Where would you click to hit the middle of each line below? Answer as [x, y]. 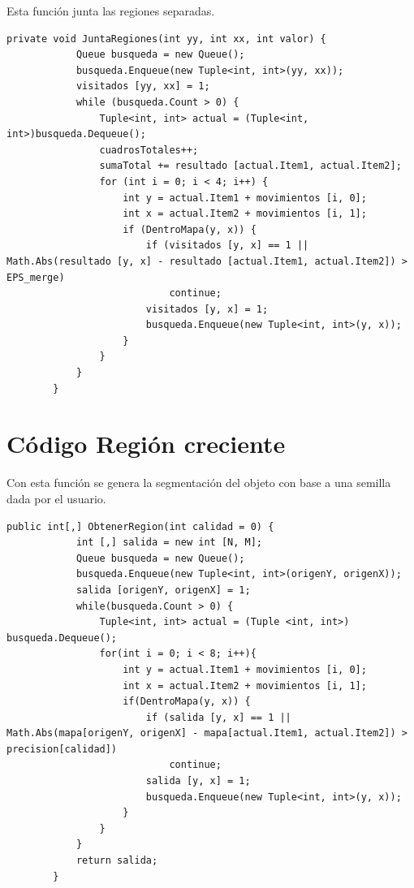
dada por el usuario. [56, 498]
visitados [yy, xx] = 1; [143, 86]
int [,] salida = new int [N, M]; [169, 543]
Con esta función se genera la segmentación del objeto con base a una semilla [199, 483]
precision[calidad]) [62, 749]
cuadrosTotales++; [149, 150]
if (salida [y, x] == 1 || [218, 717]
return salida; [117, 861]
